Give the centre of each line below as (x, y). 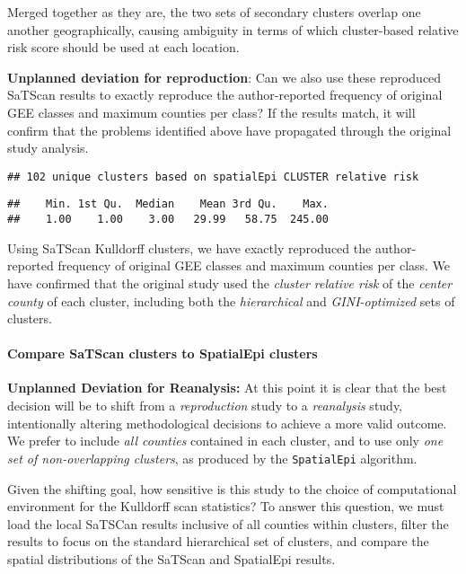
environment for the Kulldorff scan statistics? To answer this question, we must (226, 506)
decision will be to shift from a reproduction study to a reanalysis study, (205, 406)
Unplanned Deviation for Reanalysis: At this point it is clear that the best (227, 388)
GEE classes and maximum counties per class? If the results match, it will (211, 112)
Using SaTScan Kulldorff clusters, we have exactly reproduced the (189, 247)
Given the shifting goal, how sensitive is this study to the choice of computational (232, 488)
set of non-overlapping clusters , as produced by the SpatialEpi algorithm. (212, 458)
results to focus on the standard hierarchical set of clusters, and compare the (218, 541)
